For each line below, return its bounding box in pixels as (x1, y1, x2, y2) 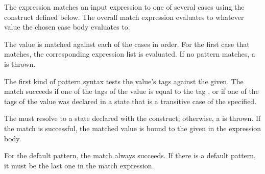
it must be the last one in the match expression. (4, 160, 154, 170)
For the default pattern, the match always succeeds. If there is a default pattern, (4, 150, 256, 161)
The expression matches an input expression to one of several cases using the (4, 2, 245, 12)
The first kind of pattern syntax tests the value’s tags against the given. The (4, 76, 244, 86)
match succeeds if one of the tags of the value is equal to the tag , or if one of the (4, 86, 259, 96)
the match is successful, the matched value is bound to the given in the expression (4, 122, 261, 133)
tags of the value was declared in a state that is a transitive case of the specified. (4, 95, 257, 106)
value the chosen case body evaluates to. (4, 21, 130, 32)
